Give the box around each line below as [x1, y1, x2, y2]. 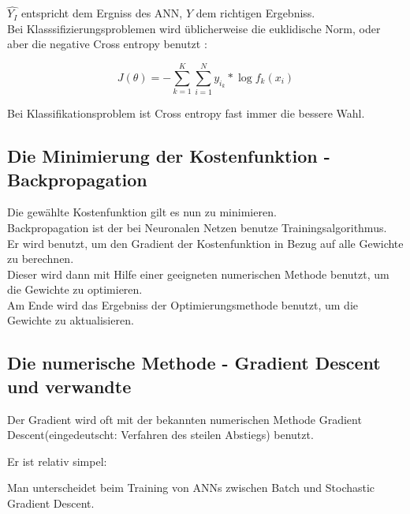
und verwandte [7, 373, 132, 398]
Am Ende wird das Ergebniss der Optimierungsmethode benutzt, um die [7, 296, 358, 313]
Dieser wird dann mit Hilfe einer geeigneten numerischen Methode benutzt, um [7, 265, 389, 282]
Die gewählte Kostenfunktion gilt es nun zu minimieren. [7, 204, 277, 220]
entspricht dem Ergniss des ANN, [20, 5, 183, 21]
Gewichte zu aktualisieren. [7, 312, 134, 328]
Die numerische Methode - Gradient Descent [7, 351, 381, 375]
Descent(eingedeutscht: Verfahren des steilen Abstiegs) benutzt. [7, 426, 314, 443]
